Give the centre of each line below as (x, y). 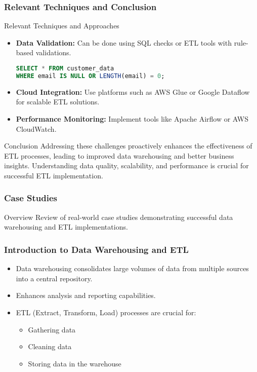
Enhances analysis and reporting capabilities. (86, 295)
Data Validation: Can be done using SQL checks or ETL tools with (124, 42)
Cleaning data (50, 346)
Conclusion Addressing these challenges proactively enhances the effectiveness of (128, 146)
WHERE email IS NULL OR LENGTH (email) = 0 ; (90, 76)
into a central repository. (54, 278)
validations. (53, 52)
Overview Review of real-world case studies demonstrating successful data (119, 217)
